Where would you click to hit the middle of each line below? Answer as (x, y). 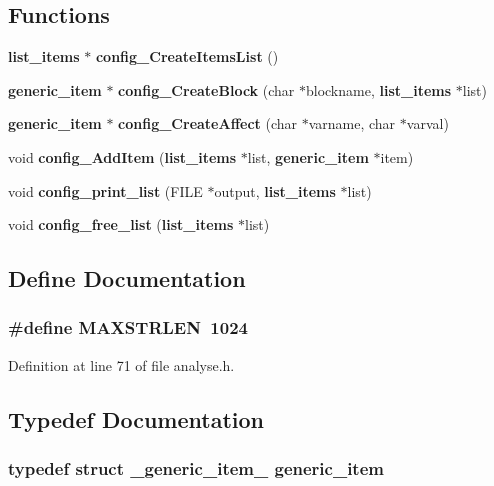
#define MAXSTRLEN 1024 (128, 327)
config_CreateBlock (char (206, 89)
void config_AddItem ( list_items (122, 156)
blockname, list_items (378, 89)
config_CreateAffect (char (208, 123)
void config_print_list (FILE (105, 190)
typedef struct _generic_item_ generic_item (196, 468)
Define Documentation (127, 278)
